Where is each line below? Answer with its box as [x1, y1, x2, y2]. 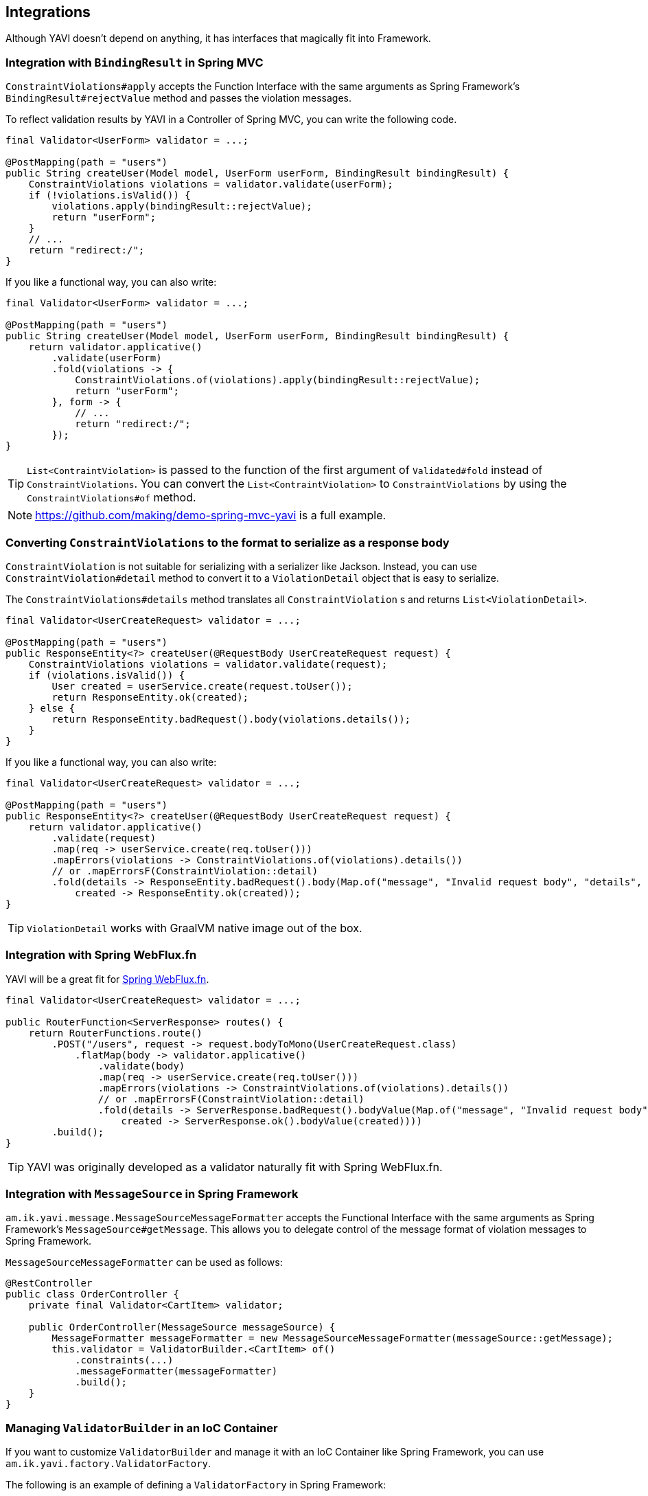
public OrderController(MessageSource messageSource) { [28, 1322, 336, 1333]
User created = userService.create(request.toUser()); [51, 680, 353, 692]
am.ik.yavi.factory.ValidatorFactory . [5, 1458, 211, 1470]
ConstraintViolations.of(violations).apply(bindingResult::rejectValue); [75, 374, 481, 386]
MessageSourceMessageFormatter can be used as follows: [5, 1256, 283, 1269]
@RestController [5, 1278, 93, 1289]
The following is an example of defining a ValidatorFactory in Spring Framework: [5, 1479, 386, 1491]
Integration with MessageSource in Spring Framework [5, 1187, 299, 1201]
